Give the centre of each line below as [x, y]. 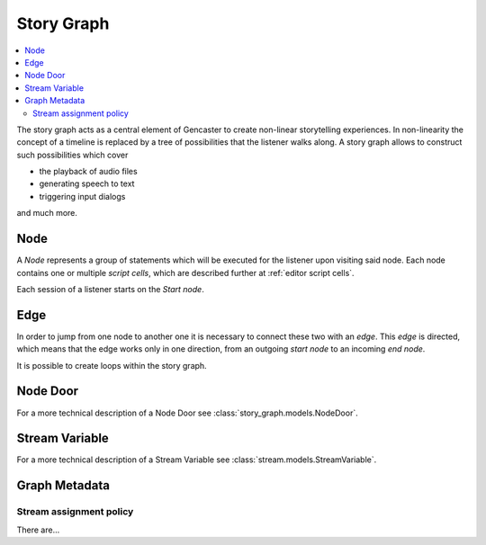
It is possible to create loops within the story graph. [112, 365]
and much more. [47, 213]
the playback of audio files [89, 172]
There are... [38, 530]
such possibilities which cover [72, 155]
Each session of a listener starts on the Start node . [110, 289]
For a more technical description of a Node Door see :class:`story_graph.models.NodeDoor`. [188, 413]
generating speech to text [87, 183]
